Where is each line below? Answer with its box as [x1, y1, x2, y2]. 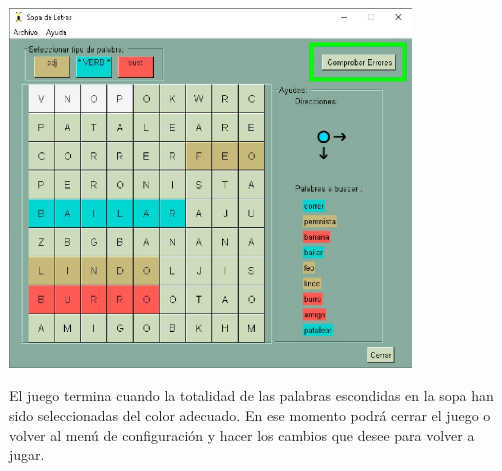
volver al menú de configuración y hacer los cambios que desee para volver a [9, 424, 475, 445]
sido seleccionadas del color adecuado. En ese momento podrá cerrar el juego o [9, 405, 491, 426]
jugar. [9, 444, 45, 465]
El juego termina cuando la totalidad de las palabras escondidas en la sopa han [9, 385, 494, 406]
